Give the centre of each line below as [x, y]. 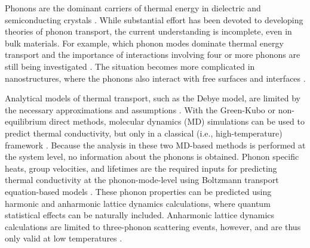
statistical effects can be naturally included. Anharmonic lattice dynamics [140, 215]
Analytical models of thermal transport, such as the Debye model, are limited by [153, 98]
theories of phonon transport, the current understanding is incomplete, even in [148, 31]
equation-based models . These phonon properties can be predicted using [138, 191]
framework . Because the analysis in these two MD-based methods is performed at [155, 145]
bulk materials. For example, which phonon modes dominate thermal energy [144, 43]
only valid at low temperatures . [64, 238]
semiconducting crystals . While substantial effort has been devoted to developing [154, 19]
